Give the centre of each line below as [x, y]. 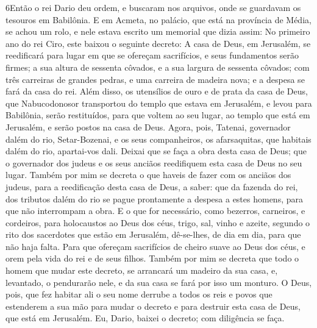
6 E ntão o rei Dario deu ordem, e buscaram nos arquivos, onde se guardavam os [153, 7]
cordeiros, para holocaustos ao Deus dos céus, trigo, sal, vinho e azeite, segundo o [158, 222]
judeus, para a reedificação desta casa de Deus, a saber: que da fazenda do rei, [152, 186]
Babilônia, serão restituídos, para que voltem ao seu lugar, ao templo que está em [158, 115]
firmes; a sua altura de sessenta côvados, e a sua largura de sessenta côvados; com [158, 67]
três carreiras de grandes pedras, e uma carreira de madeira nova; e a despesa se [155, 79]
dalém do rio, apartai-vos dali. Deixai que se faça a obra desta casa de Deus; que [156, 151]
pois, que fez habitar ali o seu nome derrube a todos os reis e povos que [139, 294]
